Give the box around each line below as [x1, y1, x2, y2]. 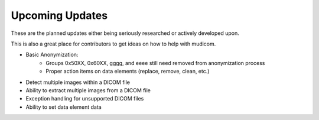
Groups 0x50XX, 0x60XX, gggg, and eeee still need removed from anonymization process [45, 59, 265, 66]
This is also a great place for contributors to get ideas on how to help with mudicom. [11, 40, 216, 47]
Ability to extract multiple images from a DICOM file [25, 86, 151, 94]
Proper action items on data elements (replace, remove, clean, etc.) [45, 68, 210, 75]
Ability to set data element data [25, 103, 102, 111]
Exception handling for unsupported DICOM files [25, 95, 144, 102]
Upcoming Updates [11, 9, 108, 22]
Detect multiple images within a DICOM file [25, 79, 130, 86]
